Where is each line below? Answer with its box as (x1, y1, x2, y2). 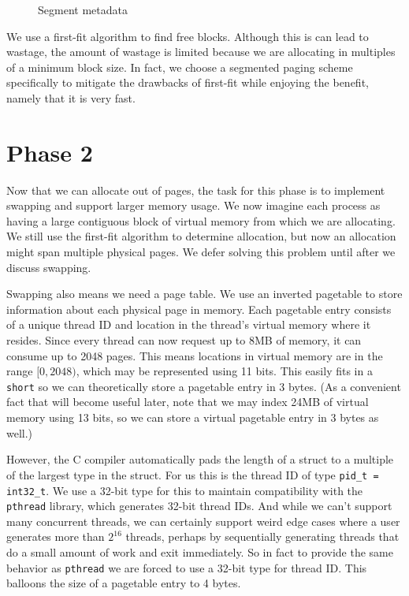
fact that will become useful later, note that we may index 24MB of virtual (6, 393, 369, 410)
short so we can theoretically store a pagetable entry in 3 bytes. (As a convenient (6, 378, 401, 394)
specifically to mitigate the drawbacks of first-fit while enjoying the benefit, (6, 74, 369, 91)
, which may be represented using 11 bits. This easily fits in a (76, 363, 373, 379)
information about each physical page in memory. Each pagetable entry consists (6, 300, 392, 317)
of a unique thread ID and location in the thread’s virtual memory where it (6, 316, 371, 333)
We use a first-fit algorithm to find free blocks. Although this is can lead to (6, 28, 369, 44)
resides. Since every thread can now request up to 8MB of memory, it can (6, 332, 362, 348)
